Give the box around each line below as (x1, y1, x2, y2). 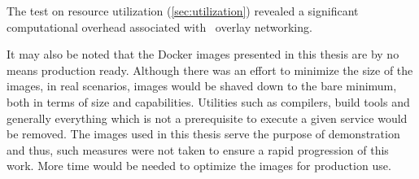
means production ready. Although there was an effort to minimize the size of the (7, 61, 413, 78)
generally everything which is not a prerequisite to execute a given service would (7, 109, 408, 126)
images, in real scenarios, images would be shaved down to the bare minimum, (7, 77, 397, 94)
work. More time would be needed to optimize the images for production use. (7, 157, 391, 174)
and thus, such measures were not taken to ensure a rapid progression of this (7, 141, 389, 158)
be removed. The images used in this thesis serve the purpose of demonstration (7, 125, 400, 142)
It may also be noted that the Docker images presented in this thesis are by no (7, 46, 399, 63)
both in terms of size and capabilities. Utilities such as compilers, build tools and (7, 93, 410, 110)
